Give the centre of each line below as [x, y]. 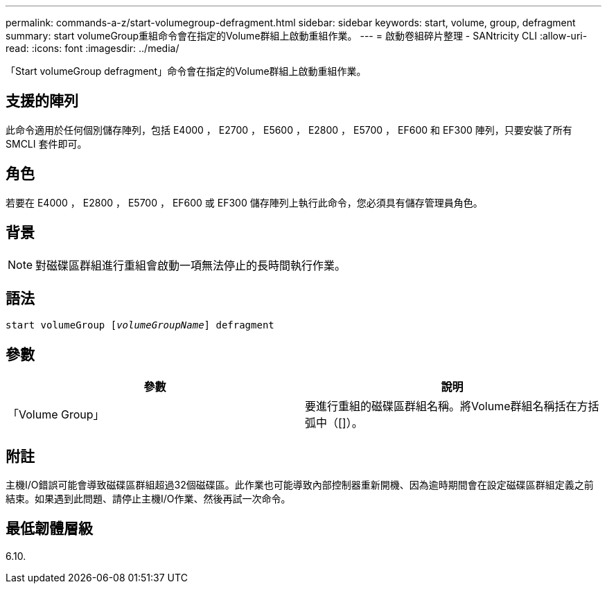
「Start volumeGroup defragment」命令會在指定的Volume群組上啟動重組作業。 [186, 71]
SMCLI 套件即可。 [46, 143]
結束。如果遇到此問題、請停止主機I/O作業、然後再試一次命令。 [148, 499]
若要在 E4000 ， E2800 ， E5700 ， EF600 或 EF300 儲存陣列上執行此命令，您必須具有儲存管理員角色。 [244, 202]
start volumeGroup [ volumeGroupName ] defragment [140, 325]
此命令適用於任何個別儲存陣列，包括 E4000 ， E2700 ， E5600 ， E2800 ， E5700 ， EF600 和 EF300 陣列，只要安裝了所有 [289, 130]
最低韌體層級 [49, 529]
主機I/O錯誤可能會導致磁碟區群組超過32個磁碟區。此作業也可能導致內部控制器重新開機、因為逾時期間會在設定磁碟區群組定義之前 [300, 485]
